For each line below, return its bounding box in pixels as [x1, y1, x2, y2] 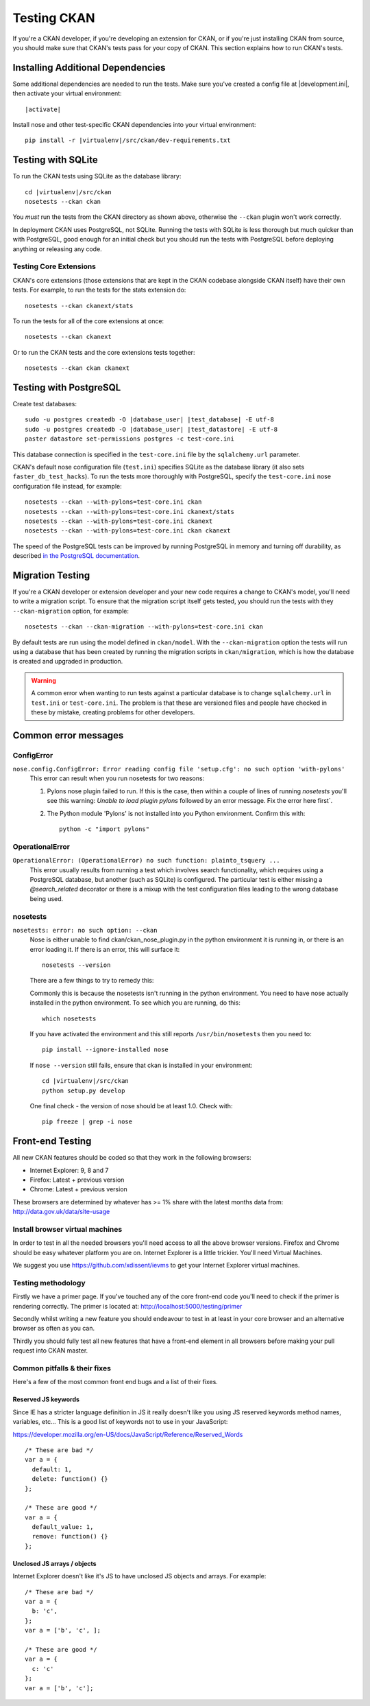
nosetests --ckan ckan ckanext [25, 364, 130, 372]
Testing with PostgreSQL [12, 382, 121, 393]
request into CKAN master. [12, 1346, 88, 1355]
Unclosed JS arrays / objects [12, 1559, 97, 1567]
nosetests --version [42, 961, 111, 969]
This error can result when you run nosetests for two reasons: [29, 774, 205, 782]
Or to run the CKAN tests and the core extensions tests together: [12, 348, 195, 356]
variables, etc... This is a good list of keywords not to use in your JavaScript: [12, 1418, 228, 1426]
